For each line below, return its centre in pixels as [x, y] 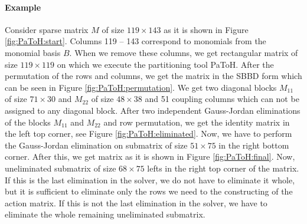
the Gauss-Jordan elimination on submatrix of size [96, 145]
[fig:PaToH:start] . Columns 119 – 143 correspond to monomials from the [135, 41]
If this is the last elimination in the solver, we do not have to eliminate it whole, [150, 179]
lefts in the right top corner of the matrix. [223, 168]
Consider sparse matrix [47, 29]
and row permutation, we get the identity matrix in [197, 122]
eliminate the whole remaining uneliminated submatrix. [105, 214]
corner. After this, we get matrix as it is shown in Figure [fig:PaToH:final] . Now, [150, 157]
